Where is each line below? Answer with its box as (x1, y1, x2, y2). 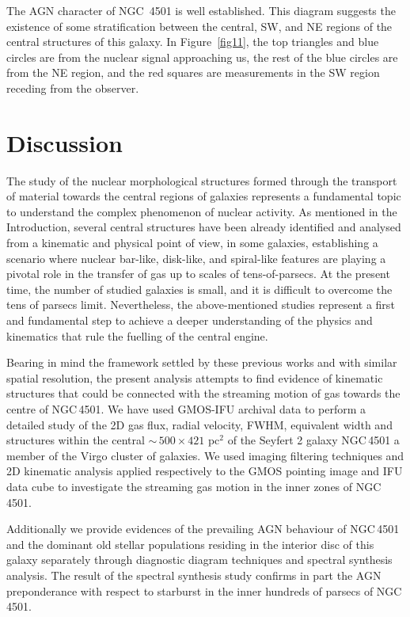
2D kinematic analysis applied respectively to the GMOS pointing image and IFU (6, 463, 403, 479)
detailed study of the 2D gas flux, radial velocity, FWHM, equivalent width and (6, 416, 393, 432)
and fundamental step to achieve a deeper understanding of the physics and (6, 312, 373, 329)
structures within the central (6, 432, 145, 448)
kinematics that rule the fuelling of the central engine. (6, 327, 268, 344)
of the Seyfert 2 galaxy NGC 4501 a (227, 432, 400, 448)
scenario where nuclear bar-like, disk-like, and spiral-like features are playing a (6, 249, 386, 266)
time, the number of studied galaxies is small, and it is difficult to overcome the (6, 280, 393, 297)
